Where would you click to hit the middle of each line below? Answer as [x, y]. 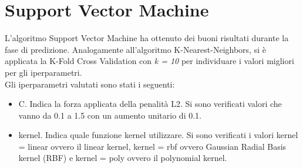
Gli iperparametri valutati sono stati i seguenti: [90, 84]
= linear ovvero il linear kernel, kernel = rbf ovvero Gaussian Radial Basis [152, 146]
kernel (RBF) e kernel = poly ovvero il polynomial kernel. [123, 158]
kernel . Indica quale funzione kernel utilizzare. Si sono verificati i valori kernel [158, 135]
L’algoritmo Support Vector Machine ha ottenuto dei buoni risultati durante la [147, 38]
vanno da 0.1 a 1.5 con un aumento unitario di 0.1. [110, 115]
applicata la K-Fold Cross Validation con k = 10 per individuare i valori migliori [149, 61]
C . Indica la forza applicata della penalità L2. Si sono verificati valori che [150, 104]
